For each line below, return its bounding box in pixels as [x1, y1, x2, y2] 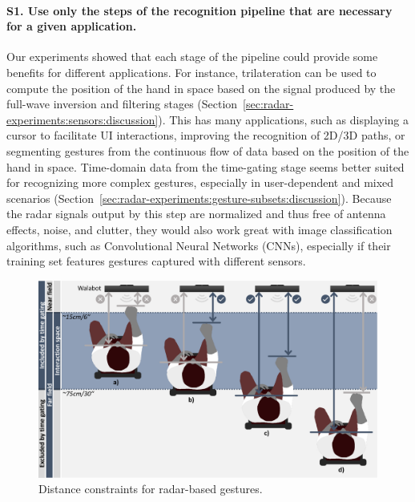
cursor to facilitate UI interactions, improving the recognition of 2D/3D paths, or [6, 127, 405, 144]
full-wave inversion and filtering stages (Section [6, 95, 238, 112]
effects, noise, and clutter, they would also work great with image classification [6, 221, 393, 237]
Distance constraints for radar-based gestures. [38, 480, 263, 497]
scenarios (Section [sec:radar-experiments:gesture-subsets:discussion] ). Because [6, 189, 392, 206]
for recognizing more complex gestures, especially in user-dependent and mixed [6, 174, 394, 191]
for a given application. [6, 18, 137, 34]
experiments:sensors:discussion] [6, 111, 159, 128]
